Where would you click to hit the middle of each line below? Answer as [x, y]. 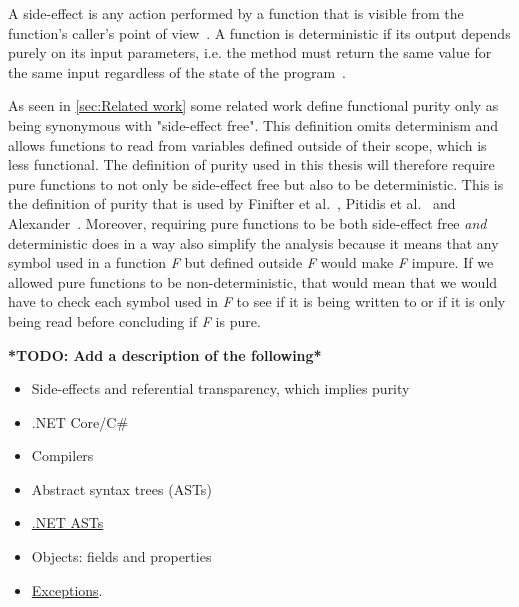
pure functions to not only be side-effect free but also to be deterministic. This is [256, 183]
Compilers [62, 455]
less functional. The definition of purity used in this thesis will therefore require [251, 164]
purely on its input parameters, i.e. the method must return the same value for [250, 52]
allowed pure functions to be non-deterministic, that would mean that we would [253, 281]
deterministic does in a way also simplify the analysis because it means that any [253, 242]
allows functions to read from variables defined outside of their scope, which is [247, 144]
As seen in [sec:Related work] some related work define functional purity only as [253, 105]
